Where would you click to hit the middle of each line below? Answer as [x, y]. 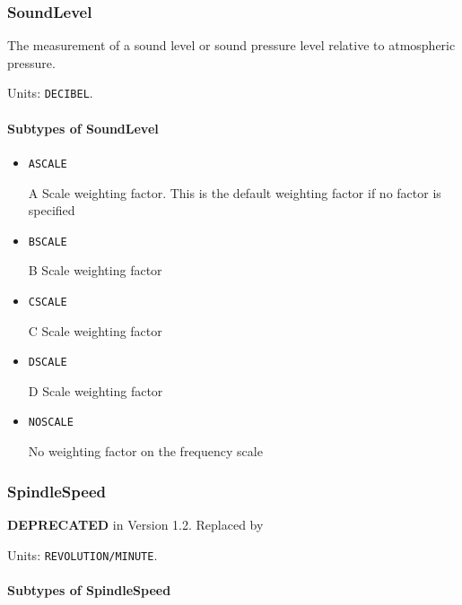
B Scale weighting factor [95, 270]
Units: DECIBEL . [50, 93]
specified [52, 210]
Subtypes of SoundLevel [83, 128]
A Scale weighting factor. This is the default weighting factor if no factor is [235, 192]
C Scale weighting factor [95, 330]
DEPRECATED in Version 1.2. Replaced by [135, 524]
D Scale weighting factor [96, 390]
